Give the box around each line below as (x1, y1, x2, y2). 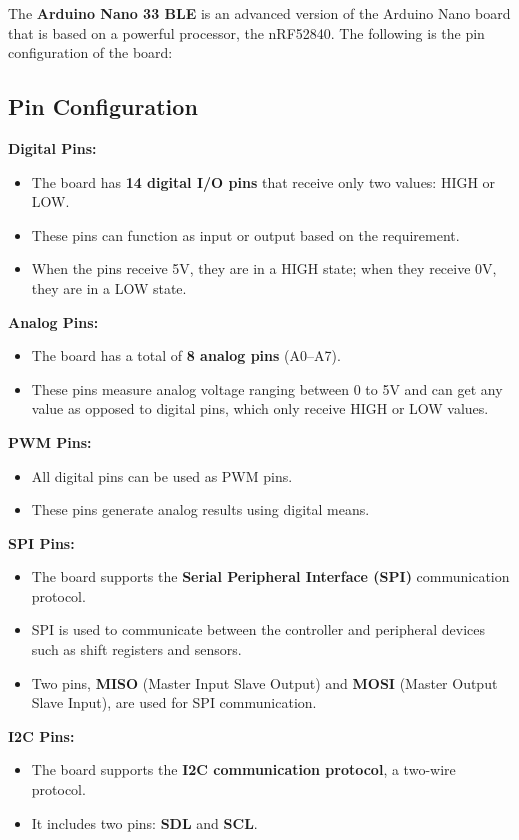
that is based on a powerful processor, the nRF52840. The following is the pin (8, 22, 485, 43)
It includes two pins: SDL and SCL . (31, 812, 258, 833)
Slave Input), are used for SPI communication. (31, 692, 317, 713)
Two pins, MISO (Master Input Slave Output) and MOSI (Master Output (31, 672, 498, 693)
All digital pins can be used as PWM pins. (31, 465, 293, 486)
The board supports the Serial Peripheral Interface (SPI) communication (31, 566, 510, 587)
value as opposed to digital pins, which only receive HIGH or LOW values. (31, 398, 489, 419)
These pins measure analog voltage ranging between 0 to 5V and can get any (31, 378, 503, 399)
